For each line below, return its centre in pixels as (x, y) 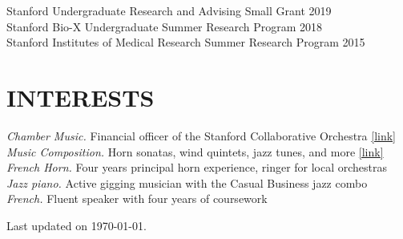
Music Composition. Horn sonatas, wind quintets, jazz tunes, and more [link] (195, 151)
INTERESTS (81, 97)
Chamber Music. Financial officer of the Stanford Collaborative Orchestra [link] (201, 135)
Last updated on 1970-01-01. (77, 225)
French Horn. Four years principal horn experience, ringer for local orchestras (197, 167)
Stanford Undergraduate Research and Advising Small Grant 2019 (169, 10)
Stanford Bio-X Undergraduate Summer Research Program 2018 (165, 26)
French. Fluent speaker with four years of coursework (137, 198)
